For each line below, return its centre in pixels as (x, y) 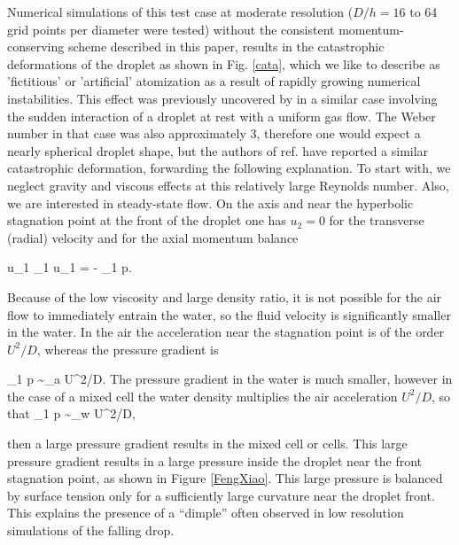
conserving (36, 47)
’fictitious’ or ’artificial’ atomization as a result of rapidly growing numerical (214, 81)
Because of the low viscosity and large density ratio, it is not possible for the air (225, 296)
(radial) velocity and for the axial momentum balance (153, 237)
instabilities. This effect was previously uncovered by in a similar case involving (222, 98)
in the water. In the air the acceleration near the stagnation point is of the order (226, 332)
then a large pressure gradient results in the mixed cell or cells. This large (207, 444)
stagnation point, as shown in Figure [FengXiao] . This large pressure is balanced (225, 478)
